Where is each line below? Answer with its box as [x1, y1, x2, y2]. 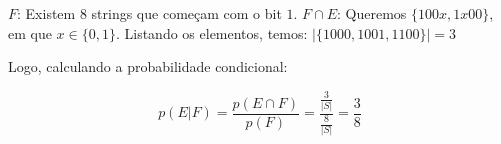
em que [8, 22, 52, 43]
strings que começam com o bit [91, 3, 282, 23]
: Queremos [337, 3, 407, 23]
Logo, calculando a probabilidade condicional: [8, 56, 288, 77]
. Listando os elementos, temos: [115, 22, 308, 43]
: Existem [17, 3, 76, 23]
